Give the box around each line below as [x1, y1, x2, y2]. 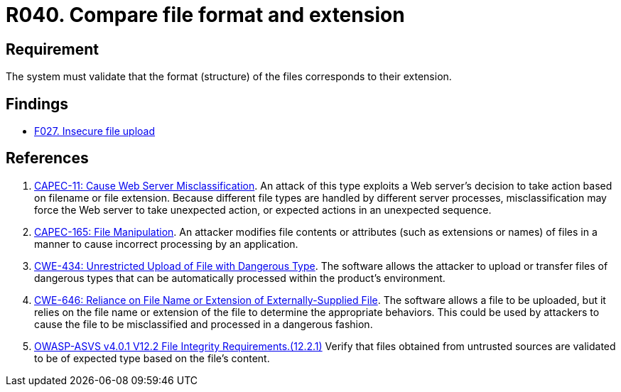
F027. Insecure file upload [34, 125, 156, 138]
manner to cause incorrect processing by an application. [34, 237, 298, 250]
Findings [6, 94, 69, 113]
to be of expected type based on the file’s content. [34, 352, 270, 364]
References [6, 149, 89, 168]
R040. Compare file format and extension [6, 3, 405, 27]
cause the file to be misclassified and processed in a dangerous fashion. [34, 317, 373, 330]
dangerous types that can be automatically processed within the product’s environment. [34, 271, 445, 284]
